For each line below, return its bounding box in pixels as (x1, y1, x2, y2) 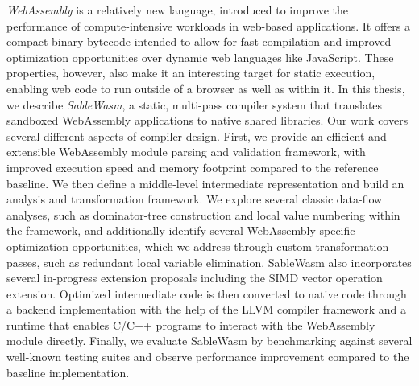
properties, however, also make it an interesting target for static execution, (6, 64, 375, 81)
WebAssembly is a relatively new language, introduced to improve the (6, 2, 349, 18)
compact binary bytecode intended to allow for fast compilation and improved (6, 33, 392, 50)
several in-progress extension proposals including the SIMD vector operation (6, 269, 383, 286)
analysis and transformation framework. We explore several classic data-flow (6, 191, 383, 207)
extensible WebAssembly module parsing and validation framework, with (6, 143, 366, 160)
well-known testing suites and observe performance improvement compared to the (6, 348, 409, 365)
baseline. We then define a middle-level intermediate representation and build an (6, 175, 404, 191)
